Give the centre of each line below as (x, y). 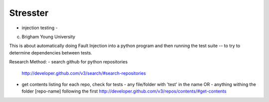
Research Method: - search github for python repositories (68, 62)
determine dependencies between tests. (51, 52)
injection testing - (40, 28)
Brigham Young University (49, 37)
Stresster (29, 13)
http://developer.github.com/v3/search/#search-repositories (84, 73)
